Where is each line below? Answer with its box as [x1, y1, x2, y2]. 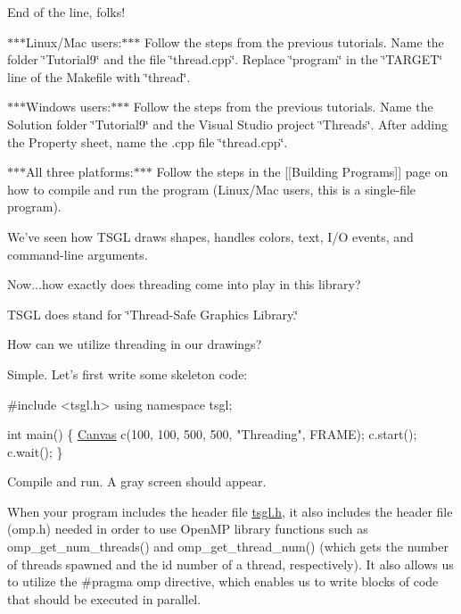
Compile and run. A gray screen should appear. [7, 472, 267, 491]
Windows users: [26, 97, 111, 116]
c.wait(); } [7, 442, 63, 460]
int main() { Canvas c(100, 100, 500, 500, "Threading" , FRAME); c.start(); [7, 425, 417, 444]
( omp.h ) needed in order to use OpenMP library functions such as [7, 519, 368, 538]
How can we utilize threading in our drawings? [7, 335, 262, 353]
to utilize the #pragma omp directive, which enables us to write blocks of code [7, 572, 439, 591]
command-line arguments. [7, 245, 148, 263]
